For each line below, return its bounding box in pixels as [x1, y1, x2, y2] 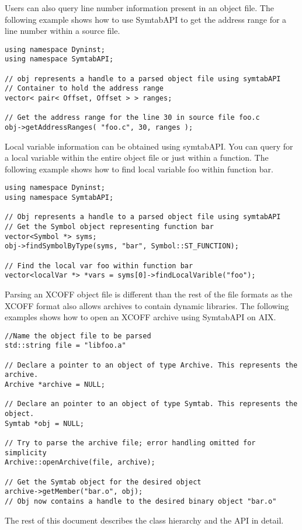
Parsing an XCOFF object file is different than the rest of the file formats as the [5, 288, 293, 300]
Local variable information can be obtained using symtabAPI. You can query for [5, 140, 293, 152]
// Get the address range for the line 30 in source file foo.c [5, 113, 260, 122]
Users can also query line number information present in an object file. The [5, 2, 274, 13]
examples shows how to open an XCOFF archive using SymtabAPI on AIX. [5, 311, 276, 323]
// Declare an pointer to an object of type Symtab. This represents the [5, 400, 298, 408]
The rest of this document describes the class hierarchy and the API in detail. [5, 514, 284, 526]
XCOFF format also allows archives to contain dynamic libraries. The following [5, 299, 289, 311]
